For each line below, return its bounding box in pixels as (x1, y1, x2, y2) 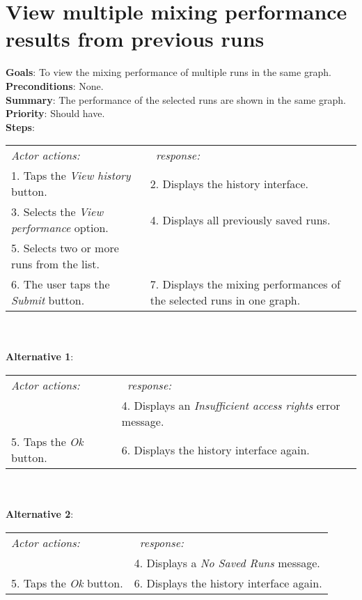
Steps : (6, 119, 35, 134)
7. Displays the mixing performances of (150, 276, 340, 293)
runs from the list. (11, 256, 100, 272)
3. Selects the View (11, 203, 104, 220)
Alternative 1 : (6, 349, 74, 364)
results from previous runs (6, 24, 265, 53)
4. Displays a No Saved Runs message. (134, 554, 320, 571)
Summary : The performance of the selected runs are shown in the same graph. (6, 92, 346, 107)
